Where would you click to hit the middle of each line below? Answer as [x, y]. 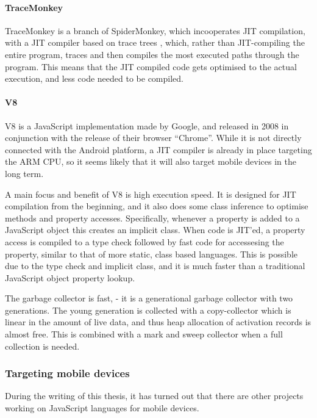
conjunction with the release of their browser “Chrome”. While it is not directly [153, 138]
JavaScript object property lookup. [70, 277]
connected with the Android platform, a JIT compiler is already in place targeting [158, 149]
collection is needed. [42, 346]
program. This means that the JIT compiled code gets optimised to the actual [151, 66]
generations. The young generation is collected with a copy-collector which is [148, 310]
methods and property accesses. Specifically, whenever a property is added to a [152, 218]
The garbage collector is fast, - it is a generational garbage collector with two [149, 298]
